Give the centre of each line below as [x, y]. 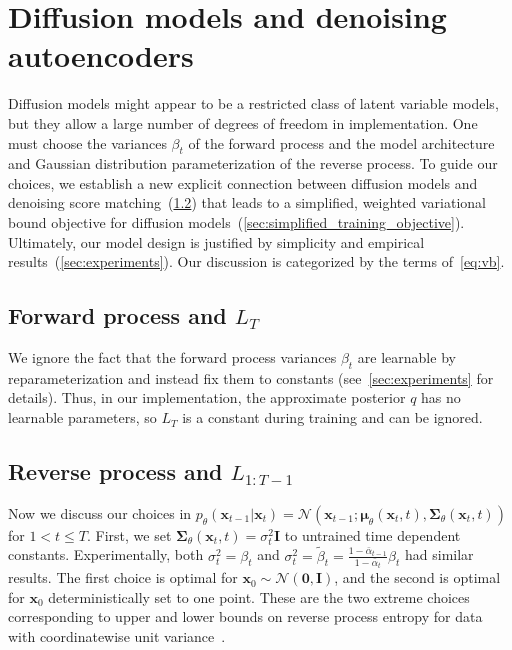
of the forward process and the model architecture [341, 142]
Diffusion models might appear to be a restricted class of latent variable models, [253, 103]
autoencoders [101, 55]
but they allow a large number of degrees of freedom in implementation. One [243, 122]
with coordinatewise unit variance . [117, 635]
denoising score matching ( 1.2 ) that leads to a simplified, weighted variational [247, 202]
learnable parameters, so [82, 417]
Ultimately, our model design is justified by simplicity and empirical [216, 241]
